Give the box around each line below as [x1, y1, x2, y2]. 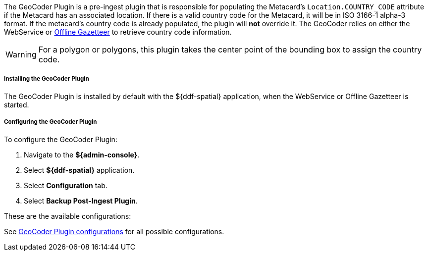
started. [4, 100, 29, 109]
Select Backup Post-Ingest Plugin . [24, 196, 138, 205]
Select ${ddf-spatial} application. [24, 165, 135, 174]
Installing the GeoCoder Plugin [4, 75, 89, 83]
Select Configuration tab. [24, 181, 107, 190]
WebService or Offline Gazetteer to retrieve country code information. [4, 28, 232, 36]
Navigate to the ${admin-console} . [24, 150, 140, 159]
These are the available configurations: [4, 211, 131, 220]
